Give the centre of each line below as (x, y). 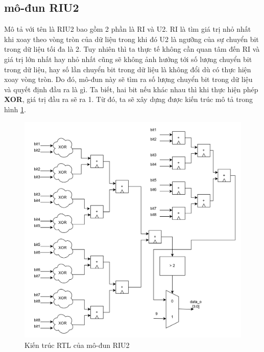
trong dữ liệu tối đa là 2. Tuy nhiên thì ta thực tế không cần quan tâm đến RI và (132, 49)
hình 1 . (15, 109)
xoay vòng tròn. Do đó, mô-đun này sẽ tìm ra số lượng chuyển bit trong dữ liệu (128, 79)
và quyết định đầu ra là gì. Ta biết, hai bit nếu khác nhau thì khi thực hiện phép (131, 89)
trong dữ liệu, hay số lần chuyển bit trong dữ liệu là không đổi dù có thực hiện (128, 69)
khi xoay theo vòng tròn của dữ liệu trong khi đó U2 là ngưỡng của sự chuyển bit (131, 39)
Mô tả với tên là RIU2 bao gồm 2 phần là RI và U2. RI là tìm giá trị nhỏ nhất (128, 29)
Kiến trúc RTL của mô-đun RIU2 (77, 345)
